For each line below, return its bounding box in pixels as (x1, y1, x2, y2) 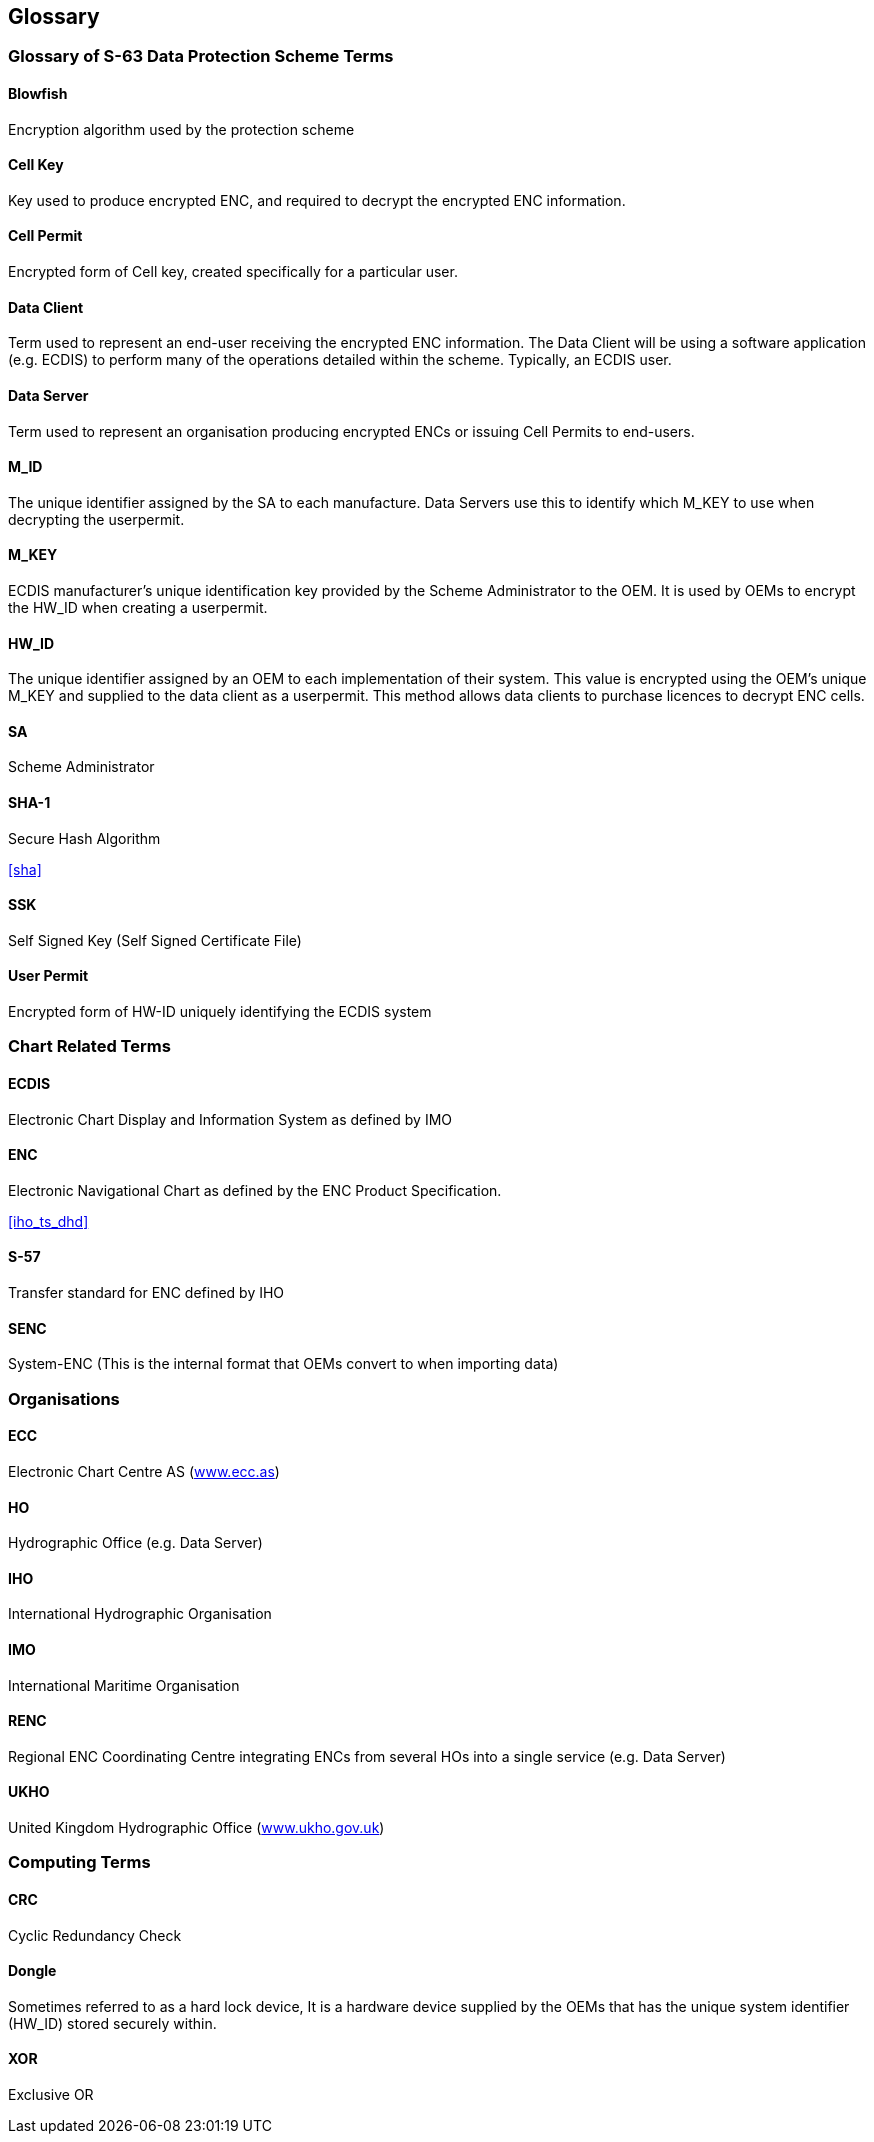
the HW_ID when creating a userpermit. (8, 598, 268, 616)
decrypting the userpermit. (8, 510, 185, 528)
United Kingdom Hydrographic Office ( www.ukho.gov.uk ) (8, 1818, 385, 1836)
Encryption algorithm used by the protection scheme (8, 120, 355, 138)
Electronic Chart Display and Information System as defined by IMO (8, 1110, 452, 1128)
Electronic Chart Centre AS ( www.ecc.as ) (8, 1462, 280, 1480)
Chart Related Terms (8, 1036, 171, 1057)
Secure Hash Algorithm (8, 829, 161, 847)
